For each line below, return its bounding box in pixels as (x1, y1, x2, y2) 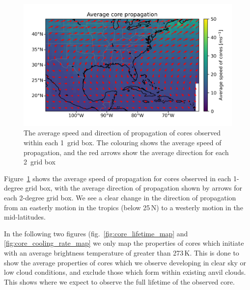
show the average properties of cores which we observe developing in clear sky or (4, 257, 246, 267)
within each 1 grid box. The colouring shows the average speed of (24, 137, 222, 148)
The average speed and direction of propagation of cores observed (24, 128, 221, 138)
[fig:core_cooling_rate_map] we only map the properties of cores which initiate (4, 238, 244, 248)
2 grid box (24, 157, 56, 167)
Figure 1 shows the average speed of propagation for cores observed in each (4, 173, 231, 183)
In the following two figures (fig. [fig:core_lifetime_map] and (4, 228, 188, 238)
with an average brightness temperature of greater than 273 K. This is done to (4, 247, 239, 258)
